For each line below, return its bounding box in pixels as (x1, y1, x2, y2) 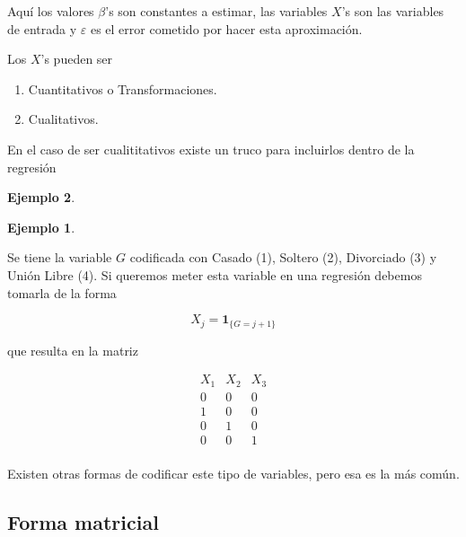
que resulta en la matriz (7, 340, 138, 359)
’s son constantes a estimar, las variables (105, 2, 328, 20)
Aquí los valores (7, 2, 94, 20)
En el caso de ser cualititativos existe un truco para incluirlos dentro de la (7, 139, 415, 158)
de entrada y (7, 19, 77, 38)
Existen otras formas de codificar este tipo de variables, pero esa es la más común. (7, 463, 460, 482)
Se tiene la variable (7, 248, 112, 267)
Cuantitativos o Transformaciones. (28, 79, 217, 98)
